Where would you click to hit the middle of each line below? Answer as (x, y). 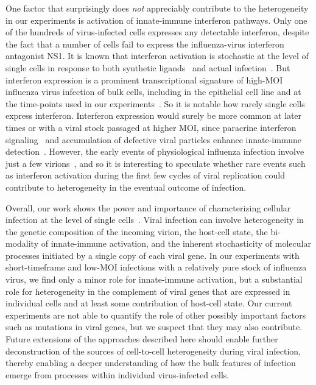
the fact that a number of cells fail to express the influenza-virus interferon (145, 44)
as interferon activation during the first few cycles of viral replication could (145, 175)
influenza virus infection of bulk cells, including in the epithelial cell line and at (153, 92)
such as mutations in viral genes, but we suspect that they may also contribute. (154, 327)
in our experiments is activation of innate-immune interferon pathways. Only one (156, 20)
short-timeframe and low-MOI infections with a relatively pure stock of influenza (156, 267)
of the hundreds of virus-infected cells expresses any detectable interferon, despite (157, 32)
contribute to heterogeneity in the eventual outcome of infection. (126, 187)
